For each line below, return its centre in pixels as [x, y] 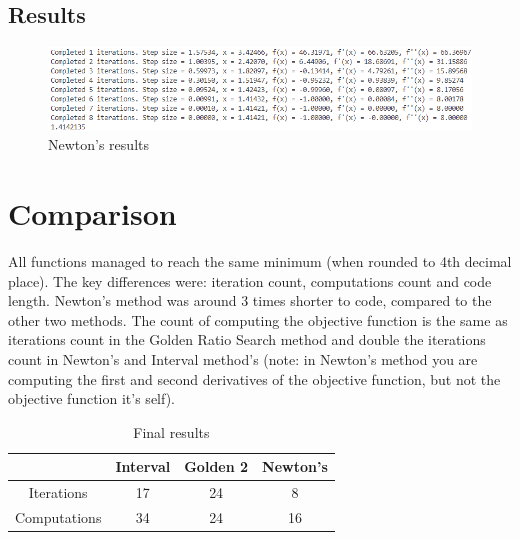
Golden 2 [216, 466]
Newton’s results [98, 144]
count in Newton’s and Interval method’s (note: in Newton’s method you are [243, 358]
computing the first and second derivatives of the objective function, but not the [254, 378]
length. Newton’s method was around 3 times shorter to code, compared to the [250, 300]
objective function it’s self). [92, 398]
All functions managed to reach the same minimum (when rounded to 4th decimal [260, 261]
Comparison [92, 213]
